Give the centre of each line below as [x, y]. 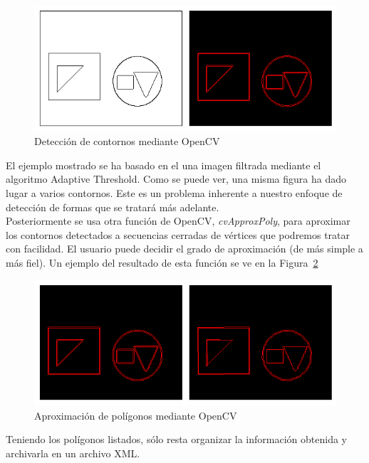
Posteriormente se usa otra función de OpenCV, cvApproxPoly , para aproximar [178, 221]
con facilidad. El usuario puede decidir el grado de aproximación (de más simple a [184, 249]
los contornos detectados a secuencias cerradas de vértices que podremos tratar [178, 234]
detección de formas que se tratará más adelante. [113, 207]
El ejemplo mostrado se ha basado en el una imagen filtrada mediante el [163, 165]
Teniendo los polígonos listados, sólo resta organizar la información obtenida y [176, 439]
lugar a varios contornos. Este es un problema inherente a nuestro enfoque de [174, 193]
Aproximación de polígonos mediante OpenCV [136, 415]
